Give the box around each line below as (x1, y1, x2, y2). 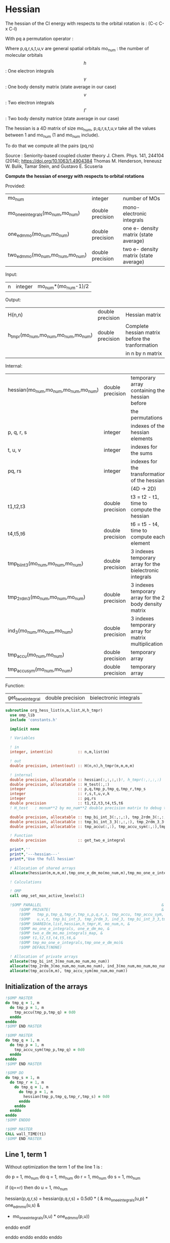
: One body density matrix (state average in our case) (5, 84, 116, 90)
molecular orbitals (5, 52, 43, 58)
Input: (5, 271, 18, 277)
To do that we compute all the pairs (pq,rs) (5, 143, 94, 149)
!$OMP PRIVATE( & (18, 907, 164, 912)
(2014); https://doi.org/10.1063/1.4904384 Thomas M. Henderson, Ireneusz (5, 158, 162, 164)
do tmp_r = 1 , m (10, 1080, 44, 1085)
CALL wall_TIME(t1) (5, 1131, 47, 1137)
